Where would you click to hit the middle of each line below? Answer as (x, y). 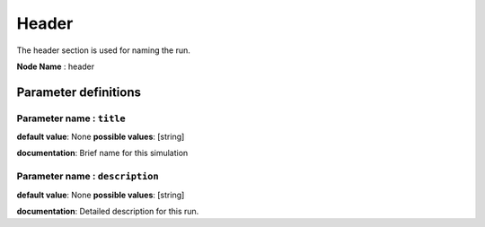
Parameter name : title (71, 118)
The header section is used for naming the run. (103, 50)
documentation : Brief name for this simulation (102, 153)
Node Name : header (56, 66)
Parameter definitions (79, 92)
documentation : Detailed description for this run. (108, 212)
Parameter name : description (88, 177)
